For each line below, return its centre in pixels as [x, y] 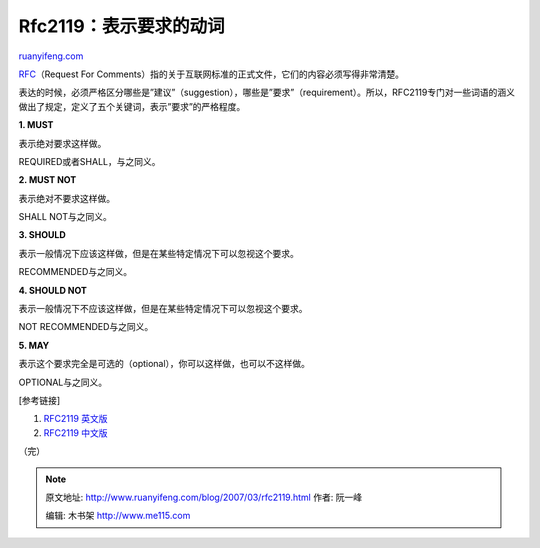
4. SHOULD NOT [52, 290]
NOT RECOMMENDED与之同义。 [86, 327]
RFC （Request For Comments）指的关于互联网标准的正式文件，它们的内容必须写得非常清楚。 [211, 74]
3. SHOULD [42, 235]
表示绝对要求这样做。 [62, 143]
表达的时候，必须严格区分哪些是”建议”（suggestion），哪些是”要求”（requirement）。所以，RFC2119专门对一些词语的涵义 [266, 92]
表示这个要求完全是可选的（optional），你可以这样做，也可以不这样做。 [164, 364]
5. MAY [34, 345]
